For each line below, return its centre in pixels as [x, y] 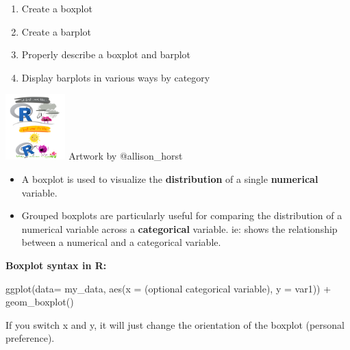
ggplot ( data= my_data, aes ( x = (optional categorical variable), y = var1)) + [168, 288]
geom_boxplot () [40, 302]
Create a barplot [56, 31]
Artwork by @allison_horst [126, 156]
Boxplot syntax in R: [56, 265]
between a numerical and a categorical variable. [121, 242]
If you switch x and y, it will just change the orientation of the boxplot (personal [175, 324]
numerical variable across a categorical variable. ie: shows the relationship [179, 228]
